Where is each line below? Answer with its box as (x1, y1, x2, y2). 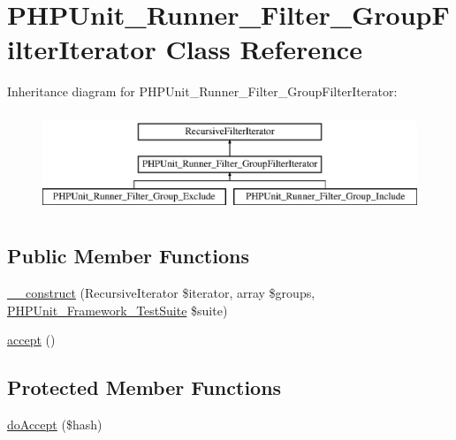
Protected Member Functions (7, 374, 282, 401)
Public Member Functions (7, 242, 249, 269)
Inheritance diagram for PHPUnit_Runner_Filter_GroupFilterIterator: (7, 82, 398, 101)
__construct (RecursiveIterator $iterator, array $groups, (7, 284, 315, 302)
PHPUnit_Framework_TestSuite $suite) (7, 300, 228, 319)
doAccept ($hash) (7, 415, 103, 434)
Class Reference (165, 31, 362, 67)
